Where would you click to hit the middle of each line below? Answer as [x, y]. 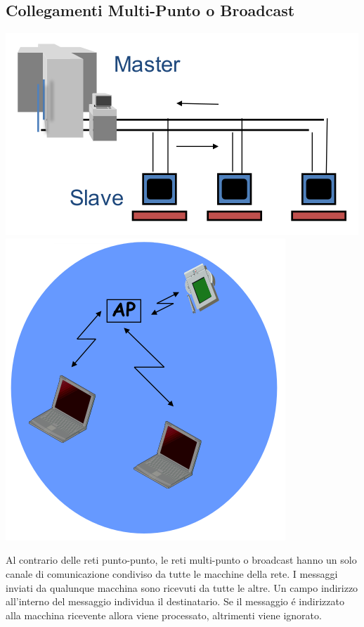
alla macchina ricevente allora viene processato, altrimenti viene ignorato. [164, 615]
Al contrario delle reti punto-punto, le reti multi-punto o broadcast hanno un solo [181, 560]
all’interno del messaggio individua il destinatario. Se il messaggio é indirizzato [175, 601]
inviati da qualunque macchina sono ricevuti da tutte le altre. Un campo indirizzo [182, 587]
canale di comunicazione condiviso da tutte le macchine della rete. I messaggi [172, 573]
